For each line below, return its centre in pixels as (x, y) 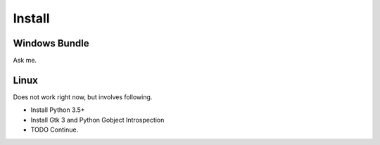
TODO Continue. (55, 130)
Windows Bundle (51, 43)
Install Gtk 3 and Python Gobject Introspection (97, 120)
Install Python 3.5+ (58, 110)
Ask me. (25, 61)
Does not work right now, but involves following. (83, 97)
